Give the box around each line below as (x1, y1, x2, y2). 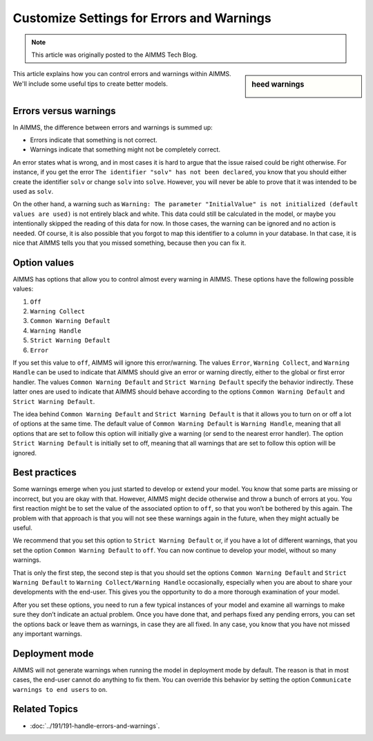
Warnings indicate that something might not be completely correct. (30, 145, 221, 154)
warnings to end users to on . (12, 685, 108, 693)
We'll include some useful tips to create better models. (12, 80, 169, 88)
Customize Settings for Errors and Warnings (12, 10, 272, 26)
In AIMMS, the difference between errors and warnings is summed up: (12, 123, 213, 131)
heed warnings (251, 80, 305, 89)
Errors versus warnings (12, 104, 117, 117)
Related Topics (12, 703, 79, 715)
